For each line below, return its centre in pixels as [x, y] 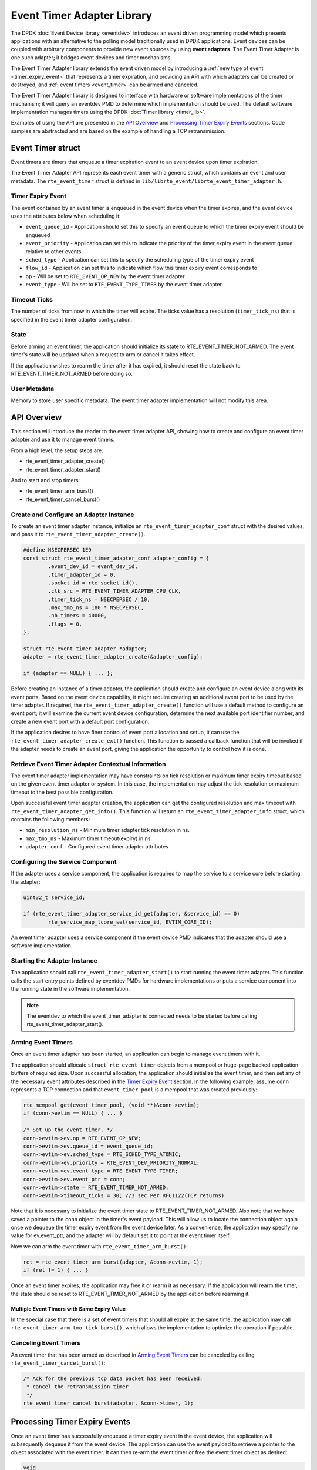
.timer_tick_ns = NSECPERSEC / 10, [99, 599]
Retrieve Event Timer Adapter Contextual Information [89, 764]
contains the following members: [50, 819]
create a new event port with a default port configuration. [80, 721]
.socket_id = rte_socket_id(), [93, 583]
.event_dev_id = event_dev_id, [93, 567]
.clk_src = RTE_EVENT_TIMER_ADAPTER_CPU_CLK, [114, 591]
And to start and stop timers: [45, 480]
